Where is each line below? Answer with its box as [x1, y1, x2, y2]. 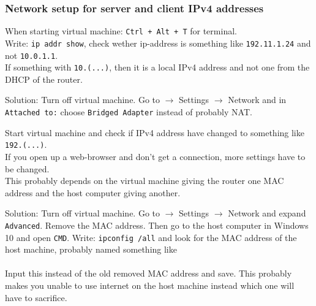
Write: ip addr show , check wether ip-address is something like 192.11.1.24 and [5, 36, 311, 49]
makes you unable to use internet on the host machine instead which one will [5, 279, 295, 291]
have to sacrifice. [5, 291, 67, 304]
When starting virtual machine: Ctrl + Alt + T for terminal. [5, 25, 237, 37]
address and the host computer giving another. [5, 186, 181, 199]
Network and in [228, 93, 287, 106]
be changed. [5, 162, 50, 175]
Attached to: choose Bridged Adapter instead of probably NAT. [5, 105, 252, 118]
